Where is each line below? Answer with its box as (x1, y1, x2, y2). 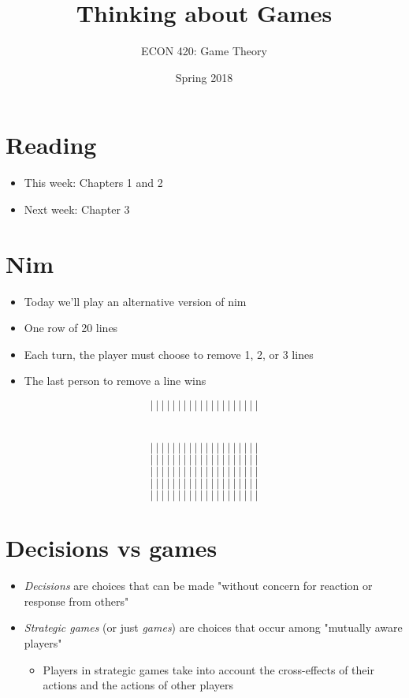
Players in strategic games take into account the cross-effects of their (43, 661, 374, 677)
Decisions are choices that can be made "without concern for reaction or (24, 577, 373, 594)
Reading (6, 129, 97, 161)
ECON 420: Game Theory (141, 43, 267, 59)
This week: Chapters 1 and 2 (24, 174, 163, 191)
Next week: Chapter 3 (24, 200, 130, 217)
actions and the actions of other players (43, 677, 234, 693)
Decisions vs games (6, 532, 218, 564)
